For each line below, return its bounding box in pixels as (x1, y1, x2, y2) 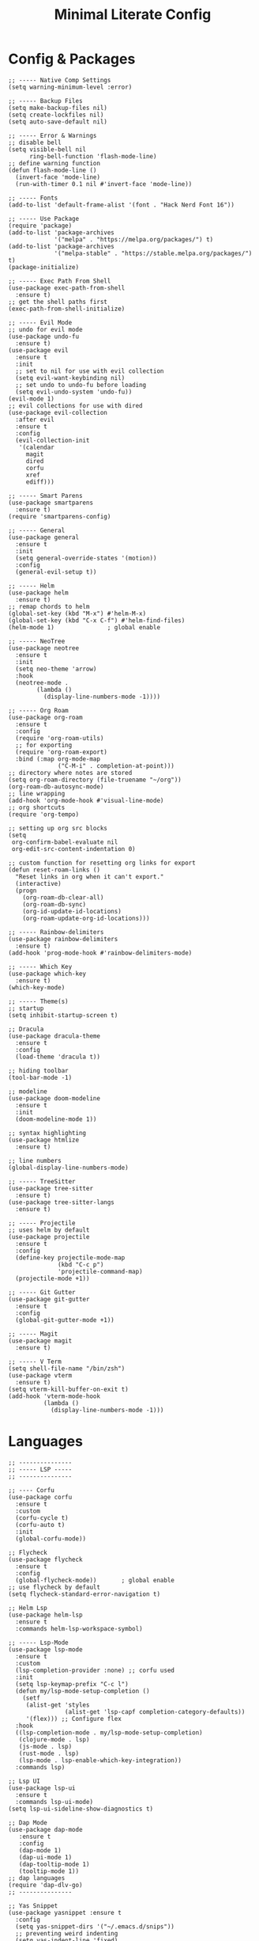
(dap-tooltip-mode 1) (18, 1860, 90, 1868)
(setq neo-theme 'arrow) (15, 665, 97, 673)
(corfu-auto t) (15, 1521, 66, 1529)
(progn (15, 887, 37, 895)
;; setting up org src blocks (8, 824, 108, 832)
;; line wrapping (8, 789, 66, 797)
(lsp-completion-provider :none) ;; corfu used (15, 1666, 175, 1674)
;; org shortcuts (8, 803, 66, 811)
